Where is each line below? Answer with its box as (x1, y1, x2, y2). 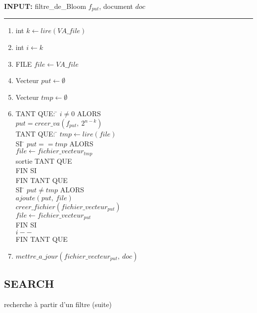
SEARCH (4, 276, 54, 291)
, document (99, 1, 133, 11)
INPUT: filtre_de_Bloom (4, 1, 86, 11)
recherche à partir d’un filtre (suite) (4, 299, 112, 309)
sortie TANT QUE (15, 155, 72, 166)
